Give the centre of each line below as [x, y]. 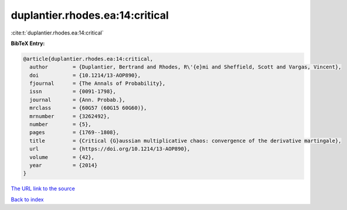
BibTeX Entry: [28, 43]
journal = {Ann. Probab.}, [77, 100]
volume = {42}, [62, 157]
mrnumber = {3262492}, [70, 116]
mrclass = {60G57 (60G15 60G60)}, [88, 108]
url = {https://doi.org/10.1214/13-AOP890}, [110, 149]
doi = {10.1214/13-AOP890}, [85, 75]
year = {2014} [64, 165]
